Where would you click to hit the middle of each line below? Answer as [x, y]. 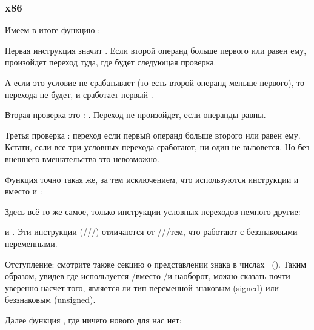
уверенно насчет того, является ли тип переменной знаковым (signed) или [142, 287]
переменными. [31, 243]
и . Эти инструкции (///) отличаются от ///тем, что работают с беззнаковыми [151, 232]
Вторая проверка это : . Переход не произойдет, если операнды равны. [135, 115]
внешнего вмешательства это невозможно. [82, 158]
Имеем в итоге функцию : [53, 30]
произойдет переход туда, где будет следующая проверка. [111, 62]
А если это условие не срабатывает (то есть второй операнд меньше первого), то [155, 82]
